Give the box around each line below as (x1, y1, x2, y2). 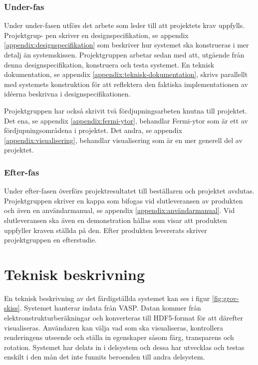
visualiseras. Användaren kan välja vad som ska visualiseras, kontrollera (4, 322, 224, 332)
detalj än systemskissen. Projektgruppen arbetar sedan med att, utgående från (4, 49, 245, 59)
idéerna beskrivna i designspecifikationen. (4, 88, 131, 99)
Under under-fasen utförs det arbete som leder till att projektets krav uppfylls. (4, 20, 245, 30)
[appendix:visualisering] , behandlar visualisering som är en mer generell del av (4, 134, 243, 145)
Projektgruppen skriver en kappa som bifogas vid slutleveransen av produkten (4, 195, 243, 205)
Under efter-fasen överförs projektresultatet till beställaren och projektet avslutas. (4, 185, 255, 196)
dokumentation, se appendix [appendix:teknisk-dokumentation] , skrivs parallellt (4, 69, 248, 79)
